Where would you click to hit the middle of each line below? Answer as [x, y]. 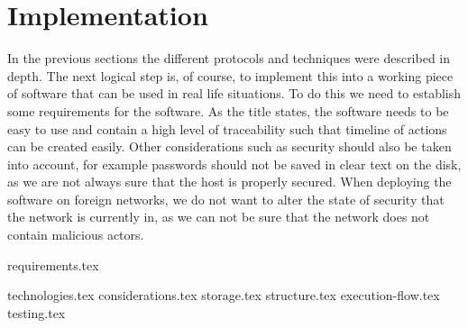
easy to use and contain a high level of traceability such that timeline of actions [227, 128]
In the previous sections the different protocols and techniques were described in [229, 58]
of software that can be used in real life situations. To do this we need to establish [234, 93]
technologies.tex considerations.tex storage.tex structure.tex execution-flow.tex [224, 295]
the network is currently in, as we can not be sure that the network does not [219, 217]
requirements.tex [53, 264]
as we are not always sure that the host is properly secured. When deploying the [229, 182]
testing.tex [37, 312]
